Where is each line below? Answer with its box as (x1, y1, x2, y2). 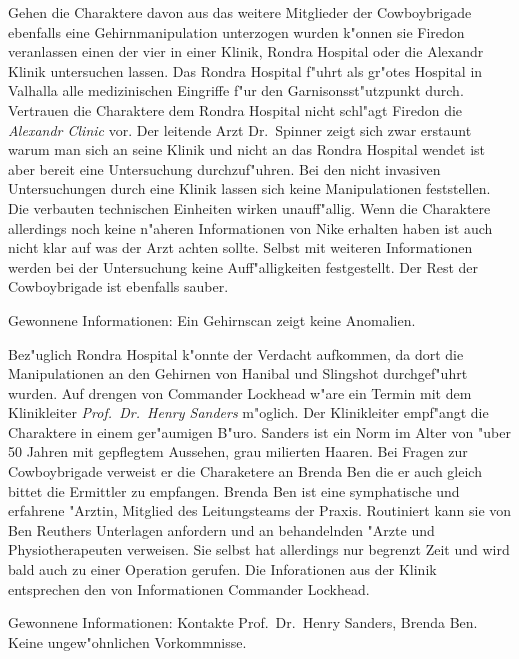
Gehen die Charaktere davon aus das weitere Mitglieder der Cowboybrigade (8, 2, 472, 22)
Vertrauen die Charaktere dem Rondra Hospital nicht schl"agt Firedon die (8, 99, 463, 120)
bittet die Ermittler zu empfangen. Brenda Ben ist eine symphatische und (8, 480, 460, 501)
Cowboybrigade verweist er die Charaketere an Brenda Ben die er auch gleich (8, 461, 482, 482)
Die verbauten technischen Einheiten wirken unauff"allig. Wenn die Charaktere (8, 197, 491, 218)
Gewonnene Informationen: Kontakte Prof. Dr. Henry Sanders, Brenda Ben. (8, 612, 478, 633)
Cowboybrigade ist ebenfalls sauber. (8, 276, 229, 297)
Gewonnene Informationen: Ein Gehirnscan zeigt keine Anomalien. (8, 309, 416, 330)
